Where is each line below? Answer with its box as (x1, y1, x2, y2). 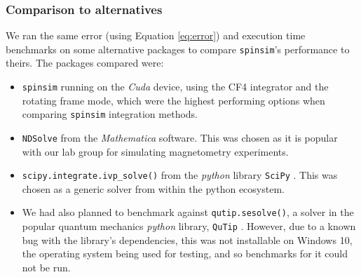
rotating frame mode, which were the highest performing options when (22, 93, 325, 107)
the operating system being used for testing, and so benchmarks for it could (22, 246, 348, 261)
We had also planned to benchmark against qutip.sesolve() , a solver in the (22, 205, 354, 219)
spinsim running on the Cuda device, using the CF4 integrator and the (22, 79, 329, 94)
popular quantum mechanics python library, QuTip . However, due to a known (22, 219, 356, 234)
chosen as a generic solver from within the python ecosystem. (22, 181, 285, 196)
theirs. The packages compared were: (6, 55, 164, 70)
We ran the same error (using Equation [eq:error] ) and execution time (6, 28, 306, 43)
